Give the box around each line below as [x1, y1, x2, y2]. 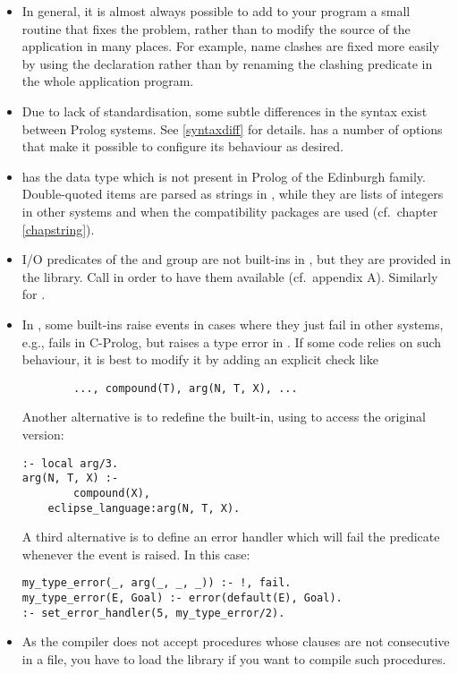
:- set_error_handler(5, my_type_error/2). [21, 606, 285, 619]
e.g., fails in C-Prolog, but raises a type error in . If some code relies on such [21, 332, 442, 351]
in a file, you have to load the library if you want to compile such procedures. [21, 649, 446, 668]
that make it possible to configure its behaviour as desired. [21, 137, 343, 156]
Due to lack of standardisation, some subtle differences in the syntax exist [21, 101, 428, 120]
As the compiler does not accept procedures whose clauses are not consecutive [21, 632, 450, 651]
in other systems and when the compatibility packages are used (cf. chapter [21, 201, 438, 220]
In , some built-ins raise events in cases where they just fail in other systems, [21, 314, 444, 333]
